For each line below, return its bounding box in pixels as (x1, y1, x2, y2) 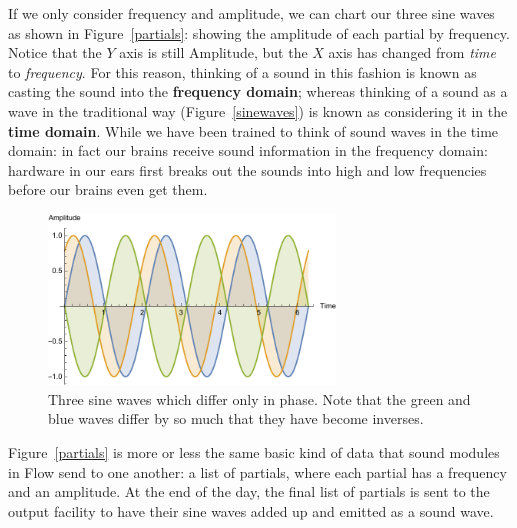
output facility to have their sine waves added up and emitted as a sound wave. (8, 500, 494, 521)
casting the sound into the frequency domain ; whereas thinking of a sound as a (8, 81, 508, 102)
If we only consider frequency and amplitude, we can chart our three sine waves (8, 3, 495, 23)
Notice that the (8, 42, 102, 63)
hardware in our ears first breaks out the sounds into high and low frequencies (8, 159, 487, 180)
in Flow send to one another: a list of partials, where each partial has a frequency (8, 461, 507, 482)
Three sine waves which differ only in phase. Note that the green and (48, 388, 471, 409)
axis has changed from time (328, 42, 497, 63)
